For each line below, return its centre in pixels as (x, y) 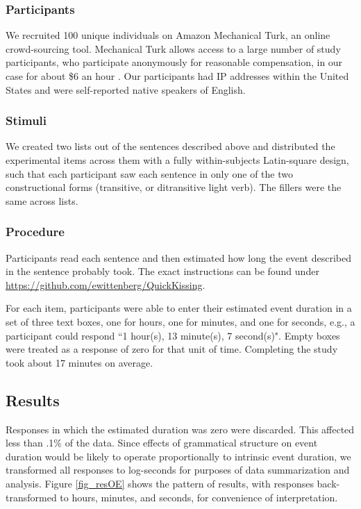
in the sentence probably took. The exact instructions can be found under (162, 271)
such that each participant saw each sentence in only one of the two (149, 173)
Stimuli (26, 120)
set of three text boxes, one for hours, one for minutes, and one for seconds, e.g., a (180, 321)
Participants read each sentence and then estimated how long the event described (178, 257)
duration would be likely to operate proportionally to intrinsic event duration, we (178, 456)
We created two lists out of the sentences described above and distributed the (170, 146)
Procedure (35, 232)
